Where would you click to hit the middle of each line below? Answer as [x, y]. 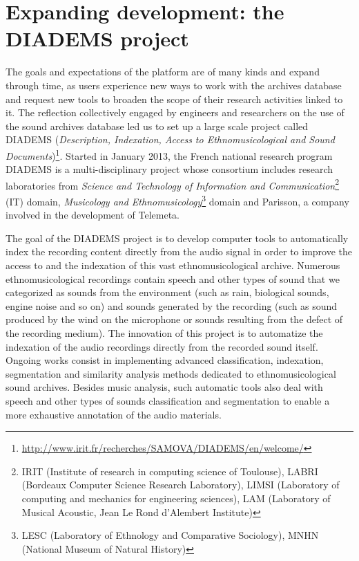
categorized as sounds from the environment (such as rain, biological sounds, [167, 292]
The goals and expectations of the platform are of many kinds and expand [163, 72]
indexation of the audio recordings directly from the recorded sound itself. [162, 346]
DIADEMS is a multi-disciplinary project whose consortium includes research [169, 169]
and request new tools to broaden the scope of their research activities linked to [174, 99]
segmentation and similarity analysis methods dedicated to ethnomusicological [171, 373]
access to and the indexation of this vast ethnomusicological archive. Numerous [173, 265]
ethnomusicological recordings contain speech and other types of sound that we [173, 278]
